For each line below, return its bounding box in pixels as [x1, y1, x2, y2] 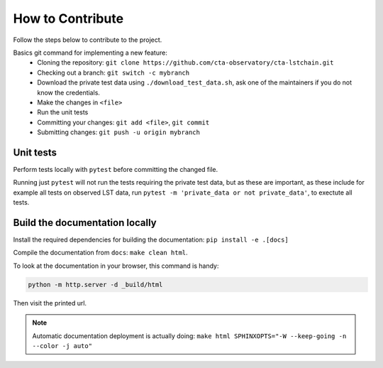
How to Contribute [13, 11, 124, 26]
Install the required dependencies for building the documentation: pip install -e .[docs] [13, 235, 289, 244]
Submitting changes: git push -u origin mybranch [37, 128, 200, 136]
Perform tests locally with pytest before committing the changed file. [13, 165, 218, 173]
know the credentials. [37, 88, 101, 97]
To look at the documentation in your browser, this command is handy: [13, 261, 219, 270]
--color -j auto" [32, 342, 92, 350]
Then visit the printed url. [13, 298, 87, 307]
